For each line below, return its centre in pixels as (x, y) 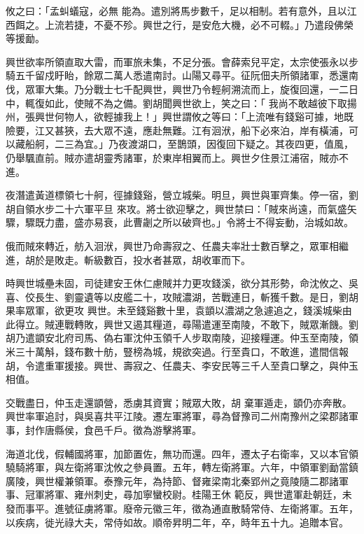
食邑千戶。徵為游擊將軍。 (142, 430)
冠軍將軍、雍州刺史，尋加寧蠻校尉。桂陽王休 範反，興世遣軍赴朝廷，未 (188, 494)
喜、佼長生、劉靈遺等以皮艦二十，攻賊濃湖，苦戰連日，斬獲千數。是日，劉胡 (182, 296)
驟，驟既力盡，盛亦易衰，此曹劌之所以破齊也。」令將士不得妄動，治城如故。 (180, 222)
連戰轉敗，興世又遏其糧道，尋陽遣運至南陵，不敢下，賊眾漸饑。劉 (206, 324)
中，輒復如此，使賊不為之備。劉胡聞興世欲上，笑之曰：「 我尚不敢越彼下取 (176, 103)
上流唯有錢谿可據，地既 (299, 117)
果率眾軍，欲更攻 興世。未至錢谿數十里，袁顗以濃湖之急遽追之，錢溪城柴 (174, 310)
